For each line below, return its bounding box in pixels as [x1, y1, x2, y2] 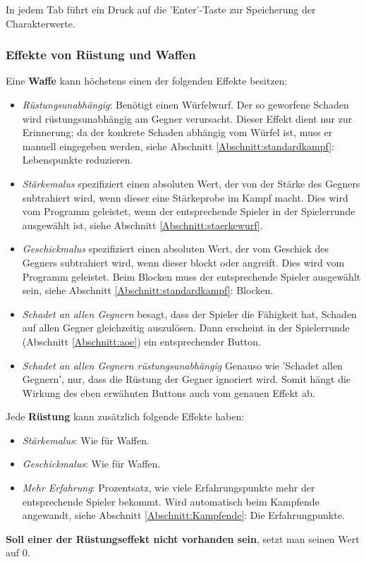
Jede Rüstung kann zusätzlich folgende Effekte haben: [6, 409, 245, 424]
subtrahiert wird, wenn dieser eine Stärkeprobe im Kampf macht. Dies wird [22, 190, 348, 204]
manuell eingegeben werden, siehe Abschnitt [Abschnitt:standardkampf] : [22, 138, 335, 153]
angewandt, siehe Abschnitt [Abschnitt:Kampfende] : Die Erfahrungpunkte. [22, 508, 345, 523]
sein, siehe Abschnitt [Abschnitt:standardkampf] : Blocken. [22, 283, 274, 298]
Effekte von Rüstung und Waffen [6, 46, 196, 63]
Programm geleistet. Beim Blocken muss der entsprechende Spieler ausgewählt [22, 269, 361, 283]
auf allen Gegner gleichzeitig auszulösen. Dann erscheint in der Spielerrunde [22, 320, 350, 335]
